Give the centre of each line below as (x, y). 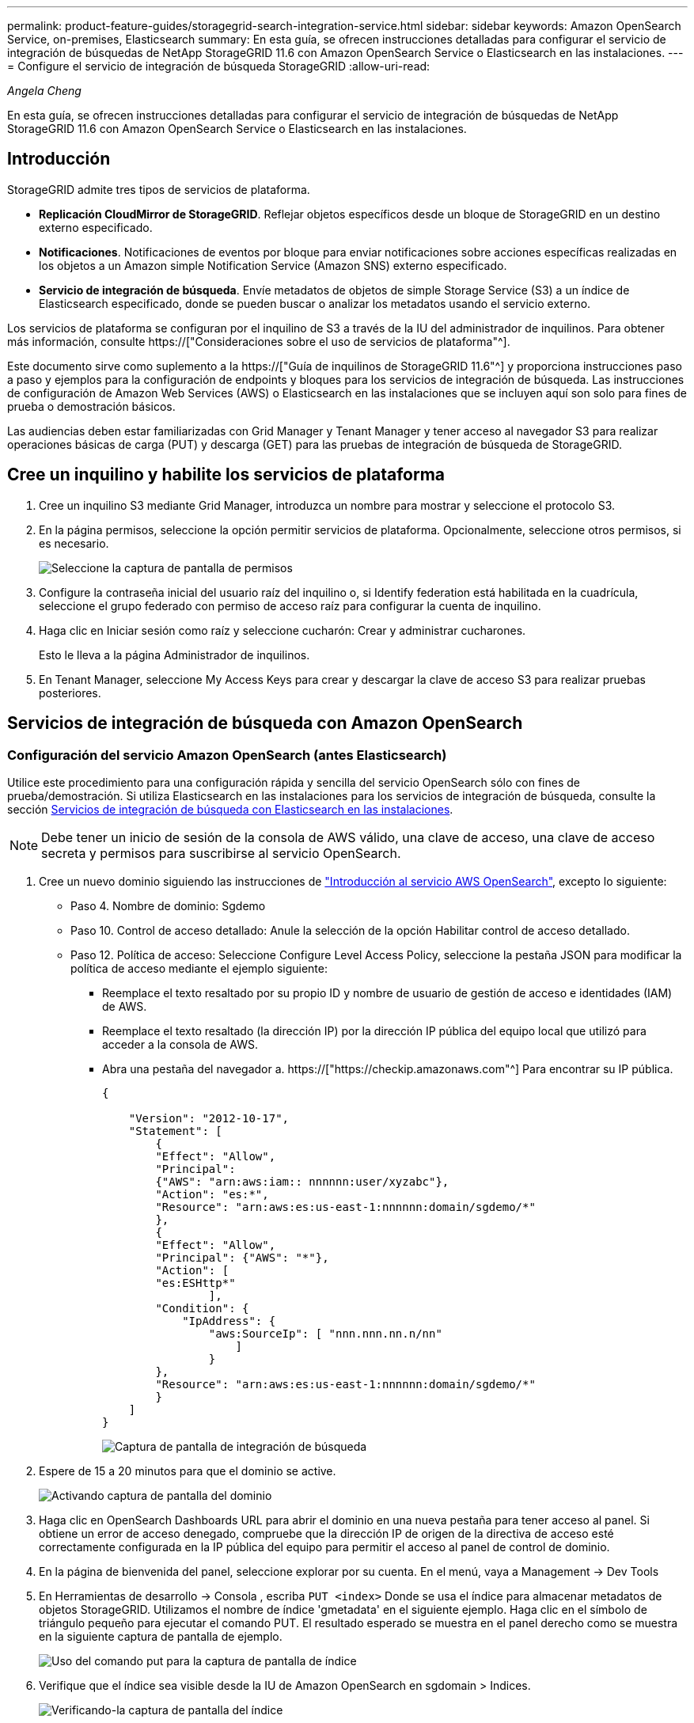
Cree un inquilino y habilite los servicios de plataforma (226, 475)
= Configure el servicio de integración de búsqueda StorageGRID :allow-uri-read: (219, 66)
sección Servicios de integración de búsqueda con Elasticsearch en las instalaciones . (230, 809)
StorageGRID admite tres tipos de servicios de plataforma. (159, 189)
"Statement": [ (175, 1131)
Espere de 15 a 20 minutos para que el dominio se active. (188, 1471)
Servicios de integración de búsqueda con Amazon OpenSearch (265, 723)
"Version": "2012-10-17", (209, 1118)
